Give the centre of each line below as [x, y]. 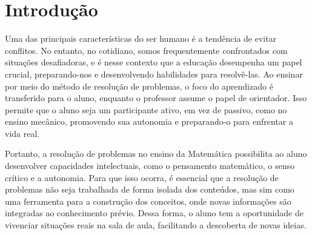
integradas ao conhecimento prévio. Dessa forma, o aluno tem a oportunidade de [154, 213]
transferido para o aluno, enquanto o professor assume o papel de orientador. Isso [156, 98]
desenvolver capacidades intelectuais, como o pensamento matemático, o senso [150, 166]
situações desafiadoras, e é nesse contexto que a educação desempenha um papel [154, 62]
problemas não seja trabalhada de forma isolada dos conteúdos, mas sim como [150, 189]
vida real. [22, 133]
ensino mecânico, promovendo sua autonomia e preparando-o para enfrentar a [149, 121]
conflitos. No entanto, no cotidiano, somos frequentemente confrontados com [146, 50]
